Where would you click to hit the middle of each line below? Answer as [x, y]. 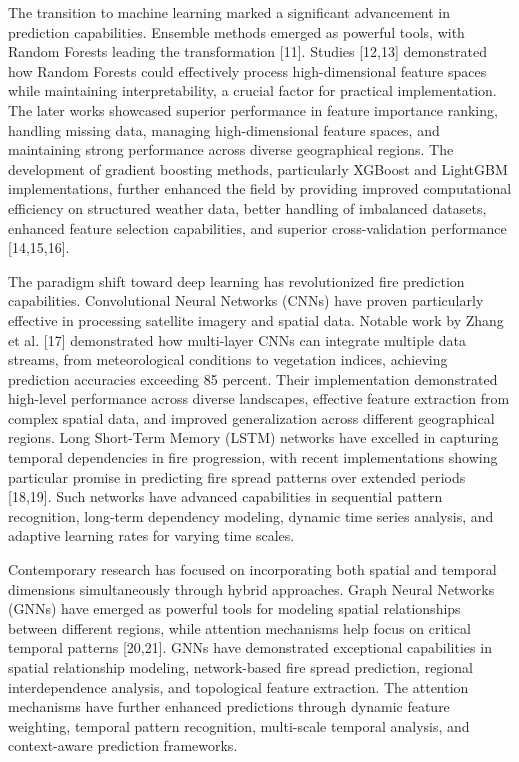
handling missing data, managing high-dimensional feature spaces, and [224, 129]
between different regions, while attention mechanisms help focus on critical [239, 627]
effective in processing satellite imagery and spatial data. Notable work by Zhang [256, 319]
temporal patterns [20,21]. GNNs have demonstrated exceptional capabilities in [250, 647]
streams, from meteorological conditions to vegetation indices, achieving [228, 359]
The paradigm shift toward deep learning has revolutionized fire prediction [236, 280]
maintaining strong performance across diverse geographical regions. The [231, 149]
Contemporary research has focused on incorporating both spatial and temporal [252, 569]
